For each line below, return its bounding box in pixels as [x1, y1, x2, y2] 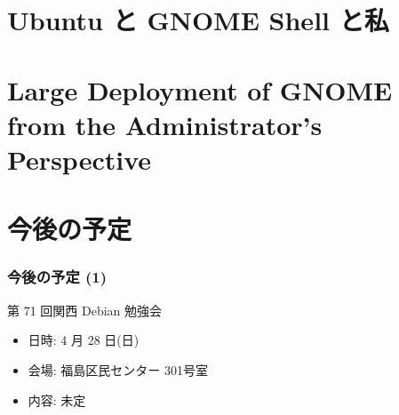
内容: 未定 [28, 390, 86, 409]
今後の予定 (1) [7, 266, 108, 288]
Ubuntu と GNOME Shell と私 [7, 2, 389, 38]
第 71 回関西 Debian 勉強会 [7, 300, 163, 319]
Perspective [7, 140, 152, 177]
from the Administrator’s [7, 106, 323, 142]
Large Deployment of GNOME [7, 71, 393, 108]
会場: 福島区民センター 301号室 [28, 360, 209, 379]
